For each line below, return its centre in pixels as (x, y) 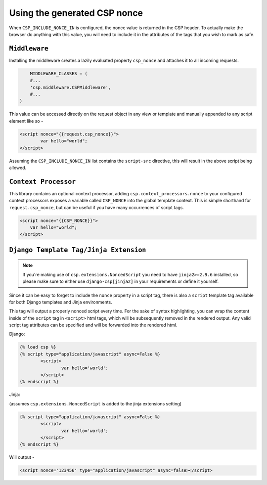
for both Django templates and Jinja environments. (61, 302)
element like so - (26, 121)
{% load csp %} (38, 347)
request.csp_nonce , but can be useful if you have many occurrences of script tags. (96, 207)
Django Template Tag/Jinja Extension (78, 250)
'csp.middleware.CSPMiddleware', (70, 87)
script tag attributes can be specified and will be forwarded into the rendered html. (93, 325)
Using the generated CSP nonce (76, 13)
